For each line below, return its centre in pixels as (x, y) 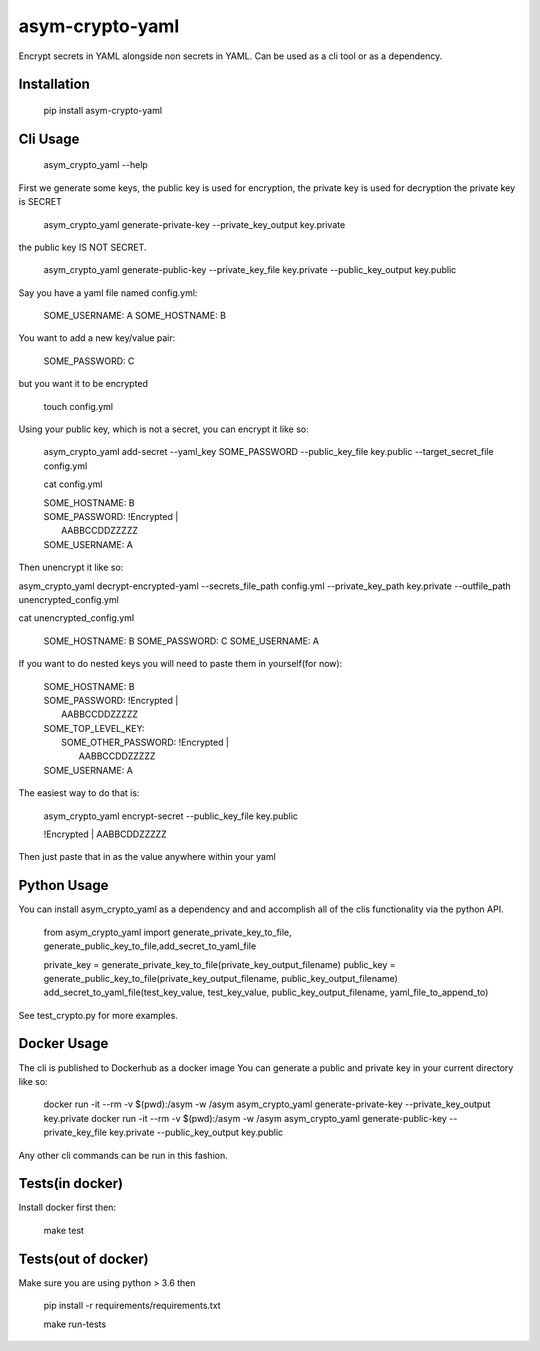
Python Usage (63, 885)
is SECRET (40, 202)
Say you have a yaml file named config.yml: (108, 292)
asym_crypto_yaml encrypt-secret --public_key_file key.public (171, 816)
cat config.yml (73, 484)
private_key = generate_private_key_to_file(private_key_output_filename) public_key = (219, 964)
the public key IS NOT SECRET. (82, 247)
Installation (54, 84)
